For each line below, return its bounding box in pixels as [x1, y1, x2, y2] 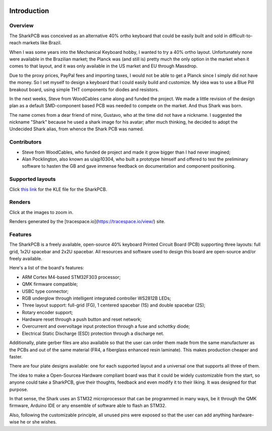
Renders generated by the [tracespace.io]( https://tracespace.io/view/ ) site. [9, 219, 166, 225]
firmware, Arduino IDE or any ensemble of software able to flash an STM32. [9, 403, 167, 409]
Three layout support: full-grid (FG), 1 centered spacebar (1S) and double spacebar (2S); [22, 302, 206, 308]
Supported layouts [9, 176, 56, 183]
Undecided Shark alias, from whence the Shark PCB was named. [9, 126, 144, 132]
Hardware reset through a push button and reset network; [22, 316, 142, 322]
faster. [9, 354, 23, 360]
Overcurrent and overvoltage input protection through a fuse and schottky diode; [22, 323, 190, 329]
